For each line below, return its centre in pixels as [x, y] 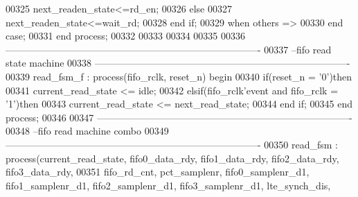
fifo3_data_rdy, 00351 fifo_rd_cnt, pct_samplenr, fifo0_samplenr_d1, [158, 172]
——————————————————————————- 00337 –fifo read [169, 49]
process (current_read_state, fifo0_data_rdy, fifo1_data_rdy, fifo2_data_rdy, [172, 158]
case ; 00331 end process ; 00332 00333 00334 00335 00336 [125, 36]
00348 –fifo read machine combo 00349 [87, 131]
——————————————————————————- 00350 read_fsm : [172, 144]
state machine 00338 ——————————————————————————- [178, 63]
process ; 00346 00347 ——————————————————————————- [179, 117]
